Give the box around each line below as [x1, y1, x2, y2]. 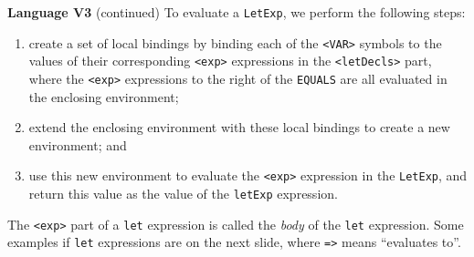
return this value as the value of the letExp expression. [28, 184, 338, 203]
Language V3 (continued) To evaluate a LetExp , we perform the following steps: [7, 3, 466, 21]
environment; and [28, 135, 127, 154]
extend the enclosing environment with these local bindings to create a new [28, 118, 450, 137]
